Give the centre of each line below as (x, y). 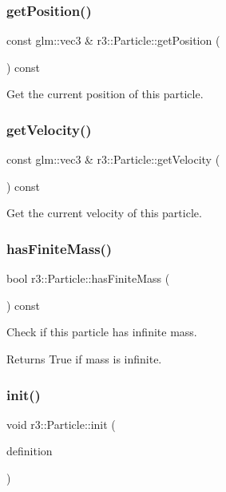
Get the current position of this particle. (105, 94)
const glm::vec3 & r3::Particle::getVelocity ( (113, 159)
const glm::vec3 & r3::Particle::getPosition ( (113, 40)
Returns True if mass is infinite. (84, 359)
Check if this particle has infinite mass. (102, 332)
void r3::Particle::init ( (61, 424)
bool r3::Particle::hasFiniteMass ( (88, 278)
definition (30, 451)
